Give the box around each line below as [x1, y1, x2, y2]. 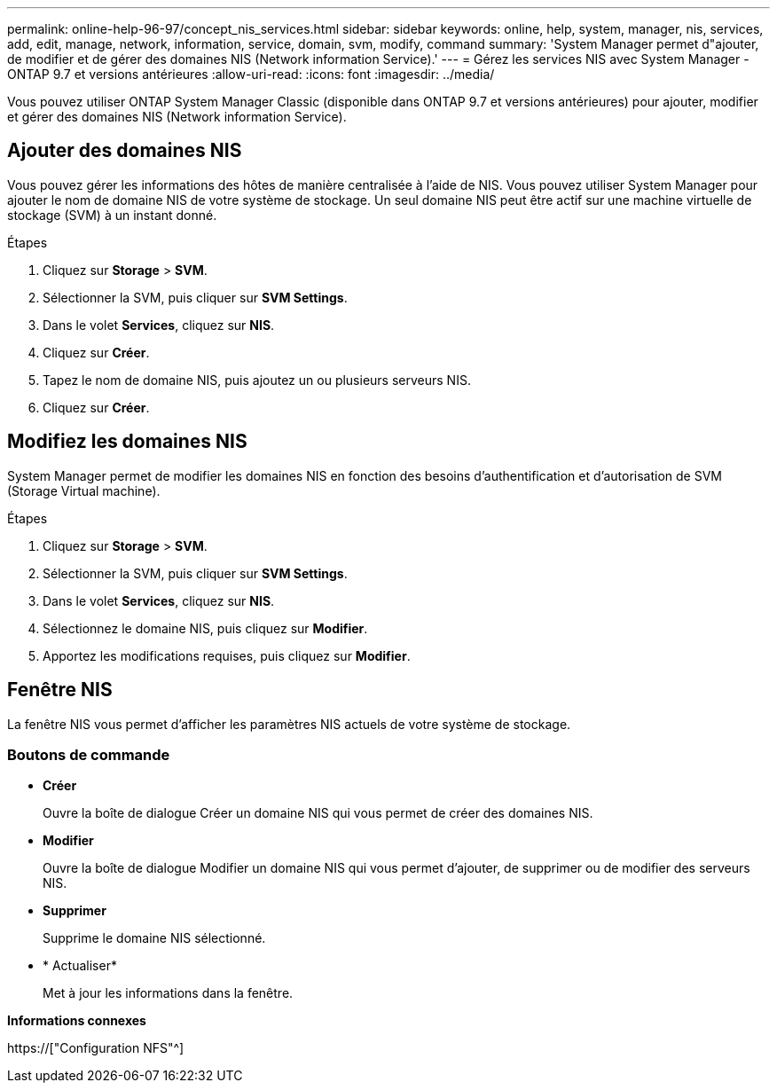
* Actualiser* [43, 958, 117, 974]
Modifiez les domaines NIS [7, 430, 247, 453]
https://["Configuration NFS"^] [7, 1040, 184, 1056]
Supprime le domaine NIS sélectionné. [43, 930, 266, 946]
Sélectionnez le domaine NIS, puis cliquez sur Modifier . [43, 620, 368, 636]
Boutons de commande [7, 745, 170, 764]
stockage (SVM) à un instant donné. [7, 207, 217, 223]
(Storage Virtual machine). [7, 482, 161, 498]
